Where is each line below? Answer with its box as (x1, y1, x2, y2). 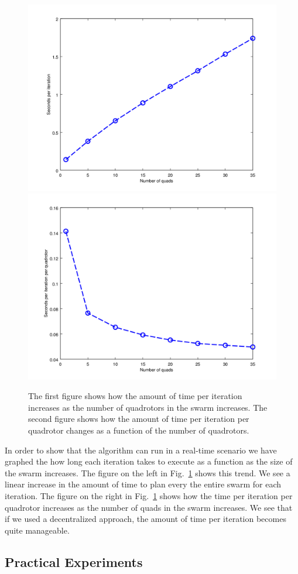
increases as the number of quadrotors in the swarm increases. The (28, 401, 268, 413)
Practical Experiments (5, 552, 143, 570)
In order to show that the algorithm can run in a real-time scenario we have (5, 444, 277, 456)
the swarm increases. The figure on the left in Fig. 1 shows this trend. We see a (5, 466, 290, 479)
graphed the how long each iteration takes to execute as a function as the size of (5, 455, 293, 468)
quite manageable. (5, 524, 70, 536)
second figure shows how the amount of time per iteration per (28, 413, 249, 425)
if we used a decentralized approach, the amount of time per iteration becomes (5, 513, 286, 525)
